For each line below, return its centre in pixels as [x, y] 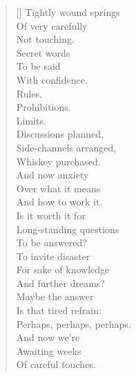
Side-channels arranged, [66, 147]
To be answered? [51, 242]
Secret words [43, 52]
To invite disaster [53, 256]
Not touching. [45, 39]
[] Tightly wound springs [68, 12]
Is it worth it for [51, 215]
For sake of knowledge [63, 269]
